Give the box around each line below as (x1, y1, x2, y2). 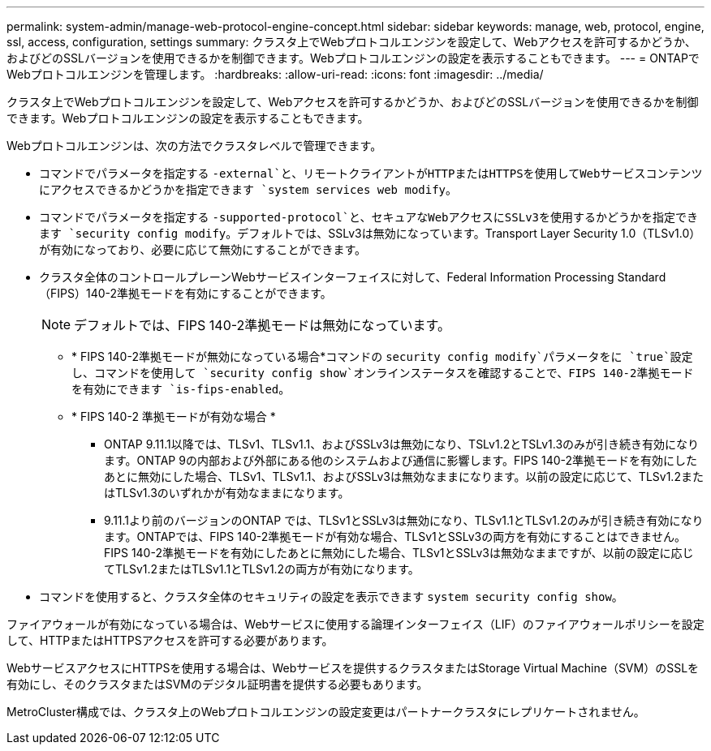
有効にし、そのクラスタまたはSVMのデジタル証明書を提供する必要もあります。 (6, 677, 429, 691)
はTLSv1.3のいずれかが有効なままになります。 (104, 486, 350, 500)
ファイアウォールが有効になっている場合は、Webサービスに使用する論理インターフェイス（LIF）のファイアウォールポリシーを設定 (6, 617, 705, 631)
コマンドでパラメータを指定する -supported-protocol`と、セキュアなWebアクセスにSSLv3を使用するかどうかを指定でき (39, 210, 698, 224)
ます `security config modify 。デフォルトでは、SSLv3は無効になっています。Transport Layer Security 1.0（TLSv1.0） (39, 226, 701, 240)
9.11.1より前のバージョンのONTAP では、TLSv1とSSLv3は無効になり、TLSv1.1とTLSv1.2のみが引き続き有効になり (104, 513, 704, 527)
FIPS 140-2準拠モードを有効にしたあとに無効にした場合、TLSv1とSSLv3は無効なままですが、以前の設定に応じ (104, 546, 694, 560)
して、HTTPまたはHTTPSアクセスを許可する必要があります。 (6, 633, 334, 647)
